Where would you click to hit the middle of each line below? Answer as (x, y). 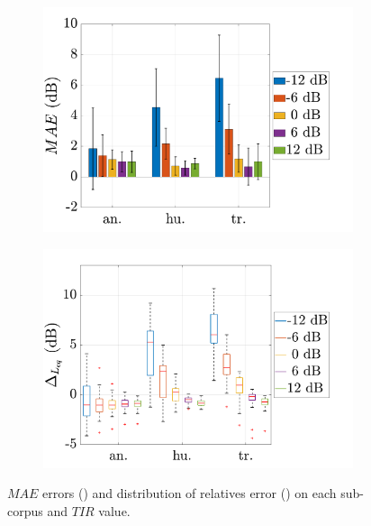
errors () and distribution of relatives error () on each (190, 493)
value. (114, 510)
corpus (25, 510)
